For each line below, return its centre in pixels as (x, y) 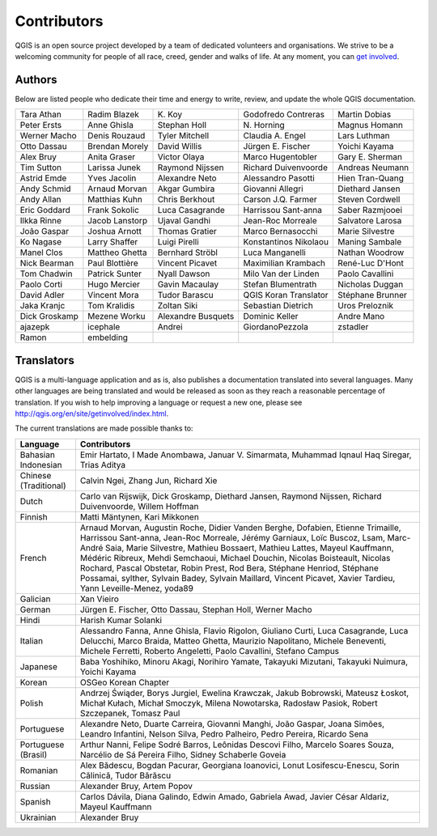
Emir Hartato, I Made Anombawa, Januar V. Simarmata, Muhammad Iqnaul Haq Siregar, (246, 455)
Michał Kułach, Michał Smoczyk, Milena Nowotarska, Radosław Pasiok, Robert (229, 702)
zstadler (353, 327)
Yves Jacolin (112, 178)
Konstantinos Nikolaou (286, 242)
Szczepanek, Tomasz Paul (130, 713)
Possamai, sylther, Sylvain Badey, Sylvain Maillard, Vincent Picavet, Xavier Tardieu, (238, 578)
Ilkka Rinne (41, 221)
